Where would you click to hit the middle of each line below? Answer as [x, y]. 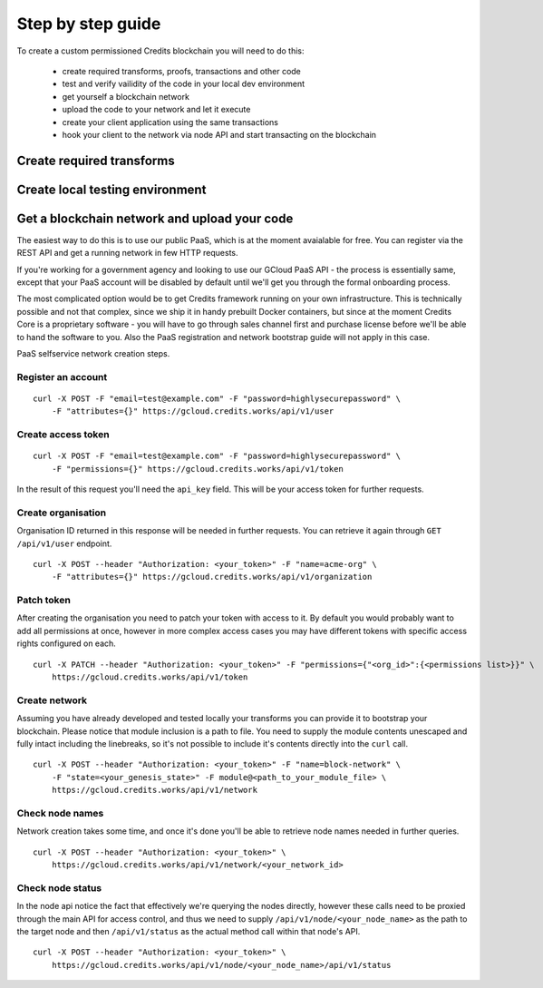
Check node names [60, 813]
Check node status [59, 887]
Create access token [63, 435]
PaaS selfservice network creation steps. [93, 353]
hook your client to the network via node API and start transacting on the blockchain [219, 134]
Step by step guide [89, 24]
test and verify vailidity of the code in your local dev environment [184, 84]
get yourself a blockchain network [126, 96]
